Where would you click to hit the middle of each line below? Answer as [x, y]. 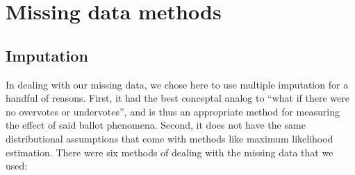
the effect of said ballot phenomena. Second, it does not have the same [156, 125]
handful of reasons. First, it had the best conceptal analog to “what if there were [177, 98]
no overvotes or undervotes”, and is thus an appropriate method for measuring [173, 111]
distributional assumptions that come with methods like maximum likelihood [170, 138]
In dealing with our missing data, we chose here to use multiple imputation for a [177, 84]
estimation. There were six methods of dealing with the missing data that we [170, 152]
